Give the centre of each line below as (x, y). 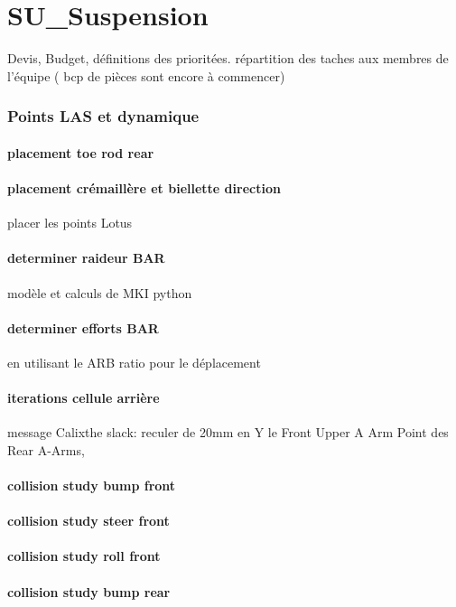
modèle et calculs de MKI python (100, 292)
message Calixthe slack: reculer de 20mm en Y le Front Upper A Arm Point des (228, 432)
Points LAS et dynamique (103, 116)
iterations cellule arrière (84, 398)
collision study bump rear (89, 591)
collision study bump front (92, 486)
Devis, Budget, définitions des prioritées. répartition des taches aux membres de (228, 58)
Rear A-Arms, (46, 449)
